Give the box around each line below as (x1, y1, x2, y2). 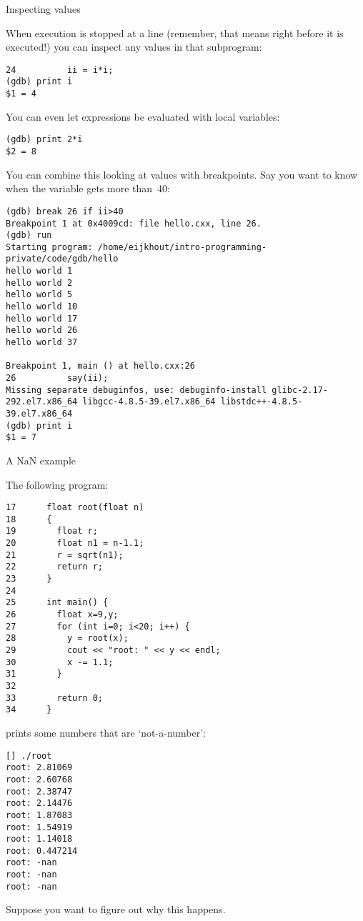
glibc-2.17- (272, 384, 329, 395)
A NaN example (6, 452, 76, 467)
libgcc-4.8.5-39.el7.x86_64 (82, 397, 216, 407)
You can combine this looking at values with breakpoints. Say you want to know (6, 166, 358, 181)
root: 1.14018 (6, 834, 73, 845)
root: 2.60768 (6, 774, 73, 785)
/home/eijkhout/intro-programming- (97, 242, 267, 252)
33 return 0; (6, 692, 104, 703)
